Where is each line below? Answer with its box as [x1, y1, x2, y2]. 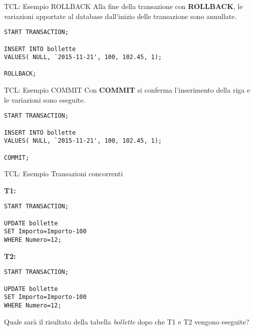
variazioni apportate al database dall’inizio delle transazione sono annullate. [4, 11, 237, 21]
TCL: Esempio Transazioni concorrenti [4, 168, 123, 179]
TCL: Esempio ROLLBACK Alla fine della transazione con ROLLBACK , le [4, 1, 243, 11]
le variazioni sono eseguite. [4, 94, 86, 105]
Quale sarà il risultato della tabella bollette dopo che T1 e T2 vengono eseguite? [4, 316, 249, 326]
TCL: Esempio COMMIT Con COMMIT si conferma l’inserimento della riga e [4, 85, 250, 95]
